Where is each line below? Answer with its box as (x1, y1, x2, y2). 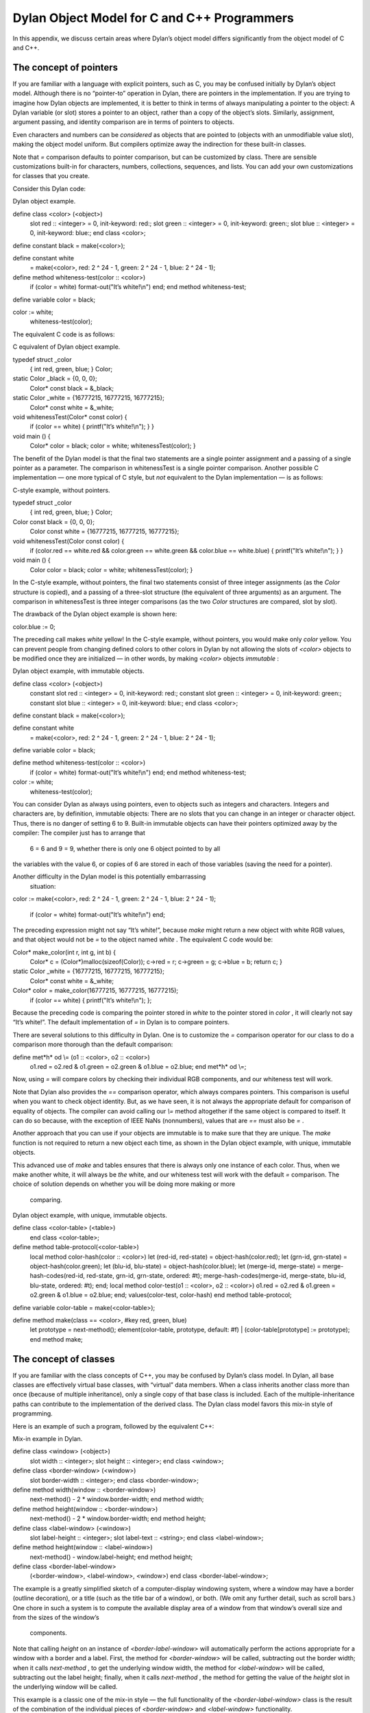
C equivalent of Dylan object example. (12, 343, 121, 351)
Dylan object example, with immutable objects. (12, 667, 145, 675)
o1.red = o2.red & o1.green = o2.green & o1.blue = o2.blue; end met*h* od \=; (29, 1063, 247, 1070)
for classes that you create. (12, 172, 90, 180)
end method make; (29, 1335, 84, 1343)
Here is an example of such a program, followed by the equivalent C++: (12, 1422, 214, 1430)
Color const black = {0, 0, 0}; (12, 517, 95, 526)
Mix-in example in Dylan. (12, 1435, 83, 1443)
